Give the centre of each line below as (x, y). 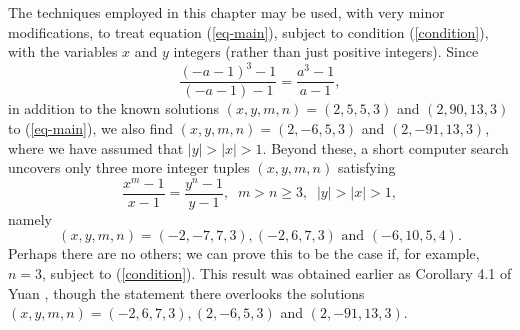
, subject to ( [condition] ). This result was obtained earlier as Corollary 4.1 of (277, 273)
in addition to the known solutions (113, 108)
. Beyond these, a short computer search (385, 147)
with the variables (63, 51)
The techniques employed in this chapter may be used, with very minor (226, 12)
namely (30, 218)
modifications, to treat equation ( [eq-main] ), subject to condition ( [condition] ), (248, 31)
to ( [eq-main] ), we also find (90, 127)
